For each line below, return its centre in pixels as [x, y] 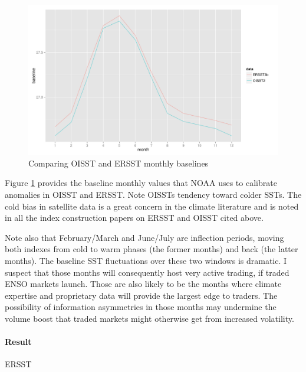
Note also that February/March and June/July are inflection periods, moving [144, 237]
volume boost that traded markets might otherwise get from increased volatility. [149, 318]
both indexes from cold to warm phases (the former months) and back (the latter [152, 249]
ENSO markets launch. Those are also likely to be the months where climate [143, 284]
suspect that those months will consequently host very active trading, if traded [147, 272]
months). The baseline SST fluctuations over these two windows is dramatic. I [146, 260]
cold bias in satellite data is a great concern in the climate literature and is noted [152, 206]
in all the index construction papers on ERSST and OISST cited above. [134, 218]
